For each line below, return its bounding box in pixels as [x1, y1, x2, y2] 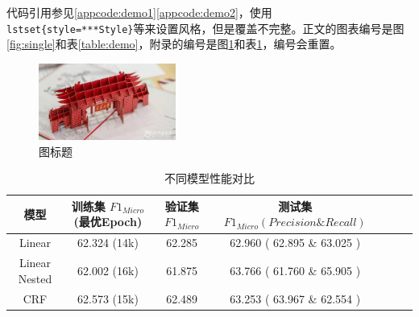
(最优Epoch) [73, 213, 143, 230]
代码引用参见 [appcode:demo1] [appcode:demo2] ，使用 [6, 4, 272, 20]
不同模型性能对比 [164, 170, 255, 187]
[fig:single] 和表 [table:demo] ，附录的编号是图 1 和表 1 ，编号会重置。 [6, 35, 342, 52]
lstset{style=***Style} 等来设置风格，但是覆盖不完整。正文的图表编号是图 [6, 19, 404, 36]
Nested [18, 270, 52, 286]
